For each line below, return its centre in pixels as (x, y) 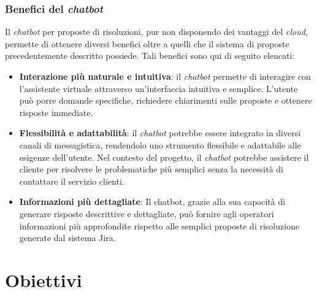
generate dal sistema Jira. (67, 238)
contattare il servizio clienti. (72, 181)
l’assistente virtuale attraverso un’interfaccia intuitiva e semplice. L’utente (158, 88)
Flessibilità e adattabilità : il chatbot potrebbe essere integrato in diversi (160, 133)
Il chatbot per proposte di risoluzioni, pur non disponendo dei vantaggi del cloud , (156, 32)
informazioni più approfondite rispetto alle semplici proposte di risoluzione (159, 225)
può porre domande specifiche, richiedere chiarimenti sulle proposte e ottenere (166, 100)
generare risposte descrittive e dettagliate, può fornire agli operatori (147, 213)
